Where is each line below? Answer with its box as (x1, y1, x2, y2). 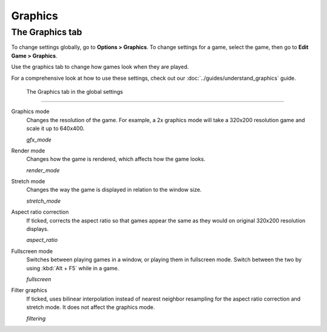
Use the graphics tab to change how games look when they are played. (11, 63, 189, 71)
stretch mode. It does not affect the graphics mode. (26, 304, 155, 311)
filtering (26, 314, 46, 322)
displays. (26, 226, 49, 233)
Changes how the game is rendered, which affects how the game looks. (26, 155, 206, 163)
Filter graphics (11, 287, 48, 294)
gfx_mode (26, 136, 51, 143)
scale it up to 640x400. (26, 125, 85, 132)
